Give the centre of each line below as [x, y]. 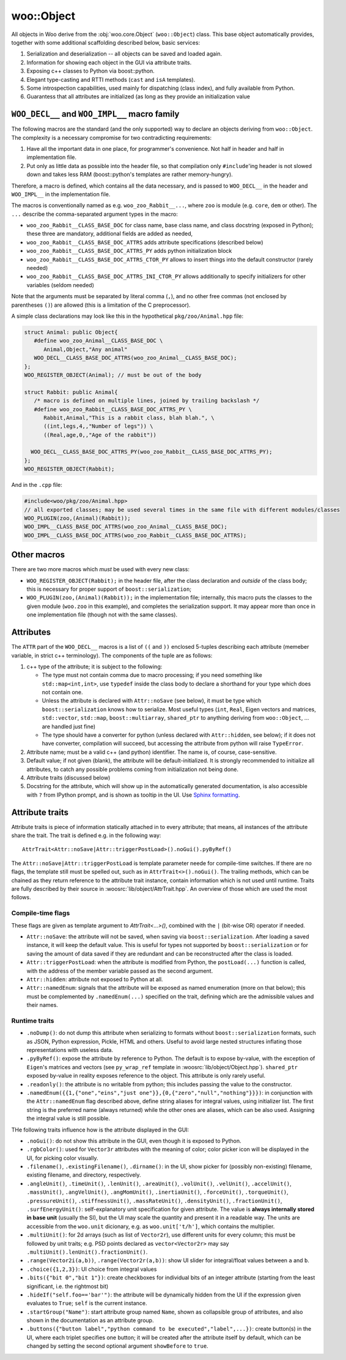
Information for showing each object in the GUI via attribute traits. [109, 62]
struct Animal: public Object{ [71, 332]
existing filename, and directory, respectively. [84, 1175]
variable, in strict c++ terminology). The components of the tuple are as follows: [112, 655]
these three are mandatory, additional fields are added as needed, [110, 234]
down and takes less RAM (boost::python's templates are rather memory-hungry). [130, 175]
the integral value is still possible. [68, 1119]
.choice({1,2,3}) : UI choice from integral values [92, 1269]
